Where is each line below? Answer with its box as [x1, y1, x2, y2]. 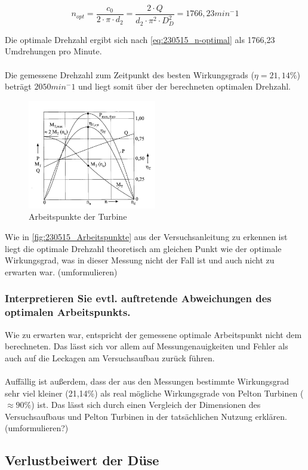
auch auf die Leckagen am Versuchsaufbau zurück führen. [5, 351, 215, 364]
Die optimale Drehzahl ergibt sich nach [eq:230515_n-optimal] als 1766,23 [5, 33, 275, 45]
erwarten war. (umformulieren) [5, 265, 118, 278]
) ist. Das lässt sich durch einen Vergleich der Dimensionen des [31, 398, 261, 411]
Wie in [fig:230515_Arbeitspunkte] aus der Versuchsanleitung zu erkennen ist [5, 231, 288, 243]
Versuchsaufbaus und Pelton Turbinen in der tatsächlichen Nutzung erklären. [5, 410, 287, 422]
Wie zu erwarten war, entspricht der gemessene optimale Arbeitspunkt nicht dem [5, 328, 302, 340]
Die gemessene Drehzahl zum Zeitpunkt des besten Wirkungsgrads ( [5, 68, 254, 81]
